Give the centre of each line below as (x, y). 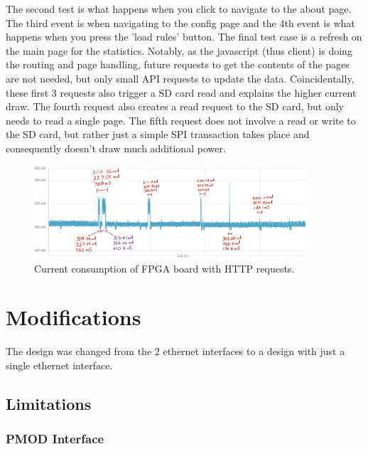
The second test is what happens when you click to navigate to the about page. (179, 9)
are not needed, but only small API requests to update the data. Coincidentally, (180, 78)
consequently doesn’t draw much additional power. (116, 148)
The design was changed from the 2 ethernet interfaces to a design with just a (175, 351)
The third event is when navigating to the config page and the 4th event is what (180, 22)
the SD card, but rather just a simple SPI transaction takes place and (158, 134)
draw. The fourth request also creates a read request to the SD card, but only (175, 106)
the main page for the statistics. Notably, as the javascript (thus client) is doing (179, 50)
